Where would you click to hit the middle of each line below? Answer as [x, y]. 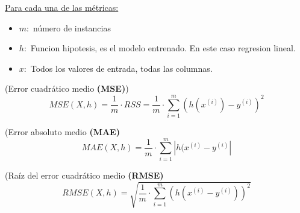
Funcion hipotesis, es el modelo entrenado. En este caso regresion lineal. [163, 48]
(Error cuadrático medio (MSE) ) [67, 88]
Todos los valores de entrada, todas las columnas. [121, 68]
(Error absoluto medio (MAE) [62, 132]
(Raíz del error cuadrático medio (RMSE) [84, 175]
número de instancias [72, 27]
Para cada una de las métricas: [62, 7]
